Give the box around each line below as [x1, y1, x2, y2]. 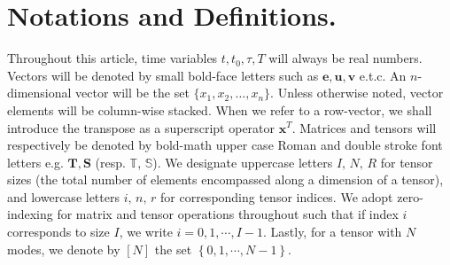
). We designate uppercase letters [152, 152, 333, 171]
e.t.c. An [359, 66, 407, 84]
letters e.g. [7, 152, 64, 171]
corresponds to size [7, 222, 110, 241]
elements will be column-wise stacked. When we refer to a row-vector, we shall [7, 100, 432, 119]
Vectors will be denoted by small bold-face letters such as [7, 66, 319, 84]
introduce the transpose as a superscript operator [7, 118, 275, 136]
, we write [119, 222, 173, 241]
